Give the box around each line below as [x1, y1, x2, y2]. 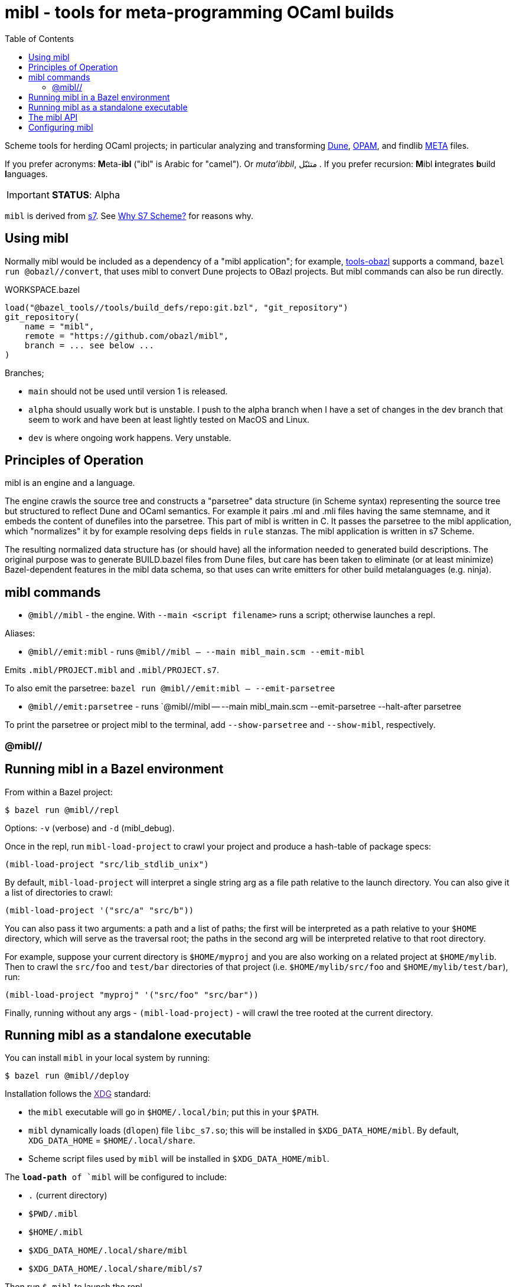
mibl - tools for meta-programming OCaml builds [5, 2, 394, 22]
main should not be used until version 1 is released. [28, 386, 228, 396]
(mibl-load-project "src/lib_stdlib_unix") [5, 859, 209, 869]
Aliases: [5, 628, 35, 639]
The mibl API [28, 112, 78, 122]
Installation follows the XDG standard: [5, 1089, 151, 1099]
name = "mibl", [24, 321, 94, 331]
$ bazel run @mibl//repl [5, 805, 119, 815]
